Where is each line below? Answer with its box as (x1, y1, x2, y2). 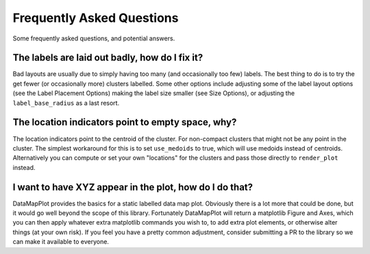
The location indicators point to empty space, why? (12, 116, 237, 128)
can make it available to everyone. (12, 238, 110, 246)
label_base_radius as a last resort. (12, 99, 120, 107)
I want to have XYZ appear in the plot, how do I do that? (12, 181, 254, 193)
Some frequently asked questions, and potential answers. (12, 34, 175, 42)
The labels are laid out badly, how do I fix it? (12, 52, 203, 64)
